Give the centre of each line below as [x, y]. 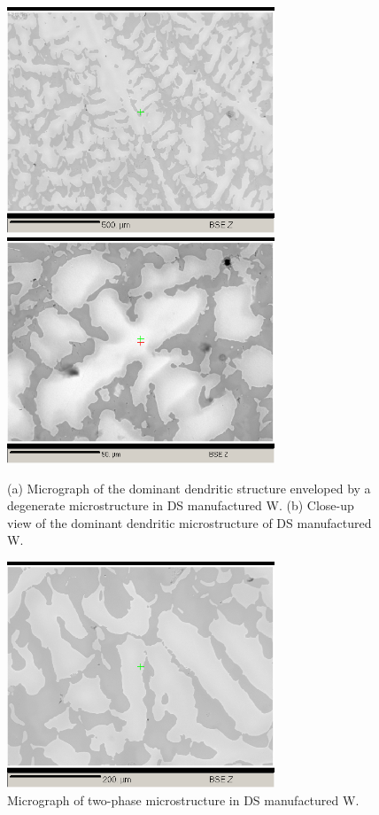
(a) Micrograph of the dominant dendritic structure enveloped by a [189, 488]
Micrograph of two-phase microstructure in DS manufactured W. [183, 799]
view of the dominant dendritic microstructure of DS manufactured [189, 522]
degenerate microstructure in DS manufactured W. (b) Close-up [181, 505]
